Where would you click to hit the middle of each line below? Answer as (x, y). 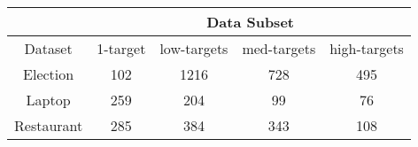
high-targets (367, 48)
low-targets (194, 48)
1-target (121, 48)
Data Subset (250, 22)
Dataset (48, 48)
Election (49, 74)
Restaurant (49, 125)
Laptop (48, 100)
